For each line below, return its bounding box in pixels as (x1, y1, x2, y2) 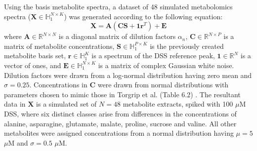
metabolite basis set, (4, 50, 66, 61)
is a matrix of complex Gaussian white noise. (98, 60, 234, 70)
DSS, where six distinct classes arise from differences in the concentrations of (4, 108, 237, 118)
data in (4, 99, 26, 109)
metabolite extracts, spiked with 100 (123, 99, 233, 109)
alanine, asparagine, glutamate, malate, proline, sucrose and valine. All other (4, 118, 237, 128)
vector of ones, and (4, 60, 61, 70)
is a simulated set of (36, 99, 97, 109)
